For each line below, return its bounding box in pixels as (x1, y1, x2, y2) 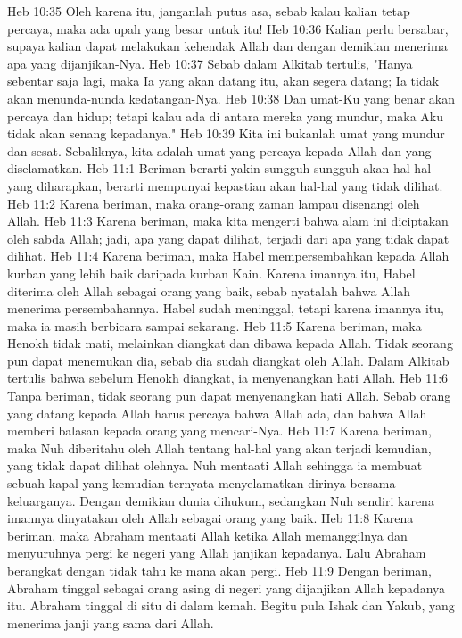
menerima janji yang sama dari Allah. (7, 613, 214, 632)
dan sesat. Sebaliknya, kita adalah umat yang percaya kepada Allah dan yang (7, 141, 432, 160)
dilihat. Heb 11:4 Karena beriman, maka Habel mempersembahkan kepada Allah (7, 246, 450, 265)
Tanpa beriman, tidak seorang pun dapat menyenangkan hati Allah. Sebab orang (7, 386, 451, 405)
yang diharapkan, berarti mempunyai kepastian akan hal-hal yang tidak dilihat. (7, 176, 443, 195)
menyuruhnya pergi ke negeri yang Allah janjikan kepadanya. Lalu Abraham (7, 543, 426, 562)
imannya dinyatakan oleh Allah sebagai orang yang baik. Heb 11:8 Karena (7, 509, 414, 527)
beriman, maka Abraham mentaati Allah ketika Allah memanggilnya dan (7, 526, 408, 544)
